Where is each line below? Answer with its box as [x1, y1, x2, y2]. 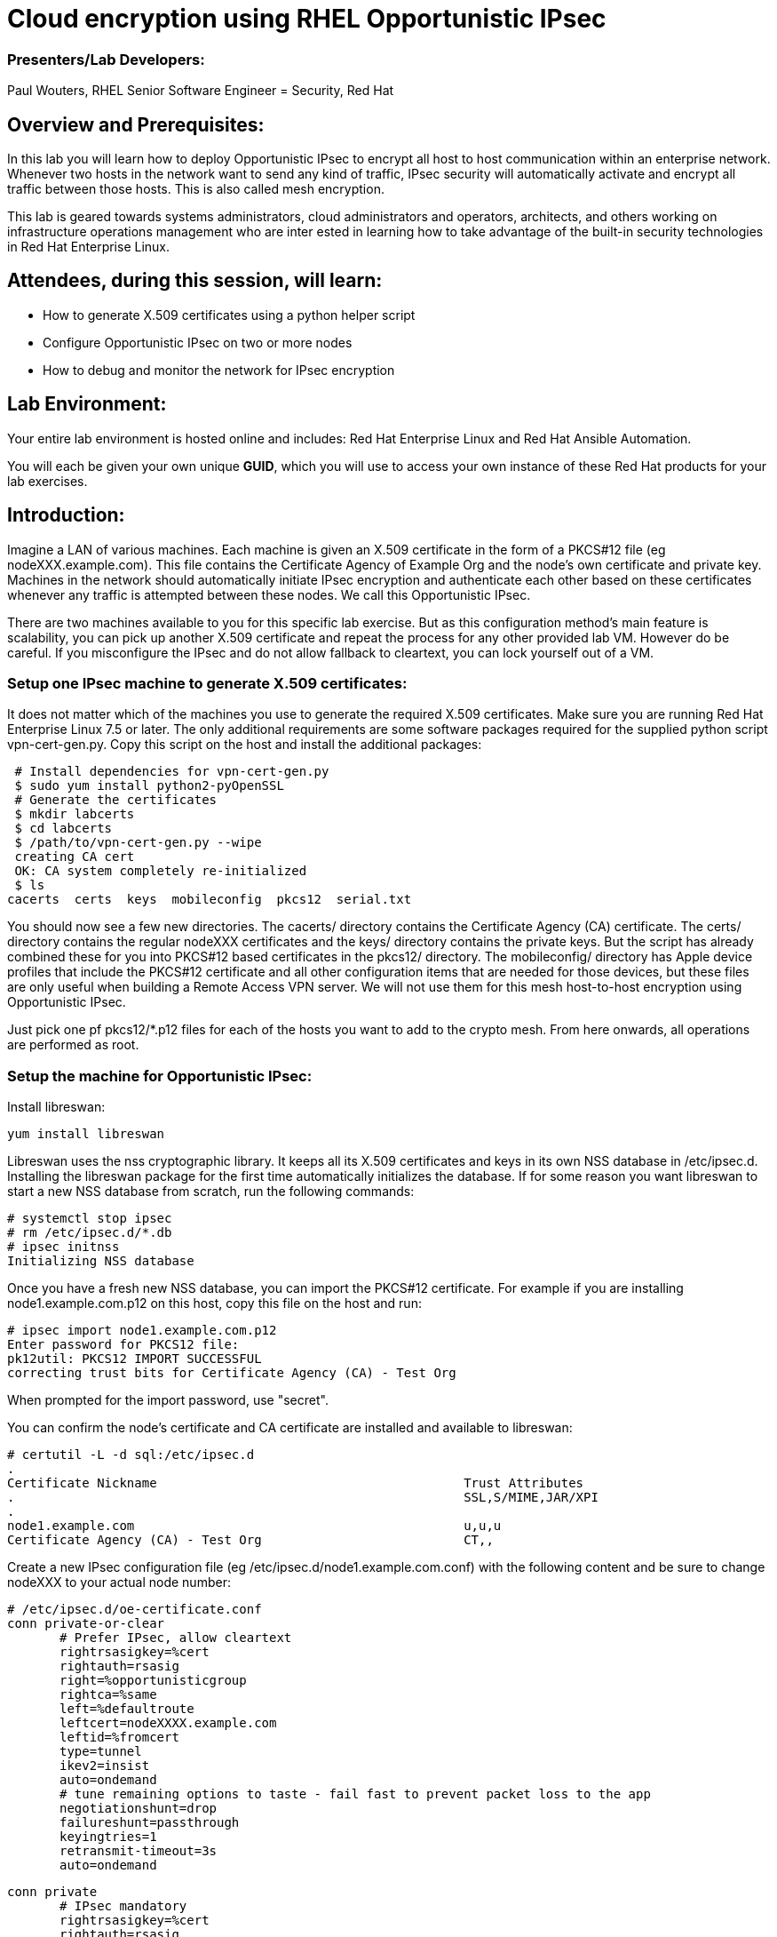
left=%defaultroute [59, 1702, 194, 1716]
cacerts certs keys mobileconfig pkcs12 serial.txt [7, 892, 412, 907]
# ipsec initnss [7, 1240, 120, 1254]
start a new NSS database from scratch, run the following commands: [7, 1184, 415, 1199]
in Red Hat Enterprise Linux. [7, 238, 170, 254]
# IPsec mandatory [59, 1899, 187, 1913]
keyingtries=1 [59, 1829, 157, 1844]
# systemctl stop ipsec [7, 1211, 172, 1225]
